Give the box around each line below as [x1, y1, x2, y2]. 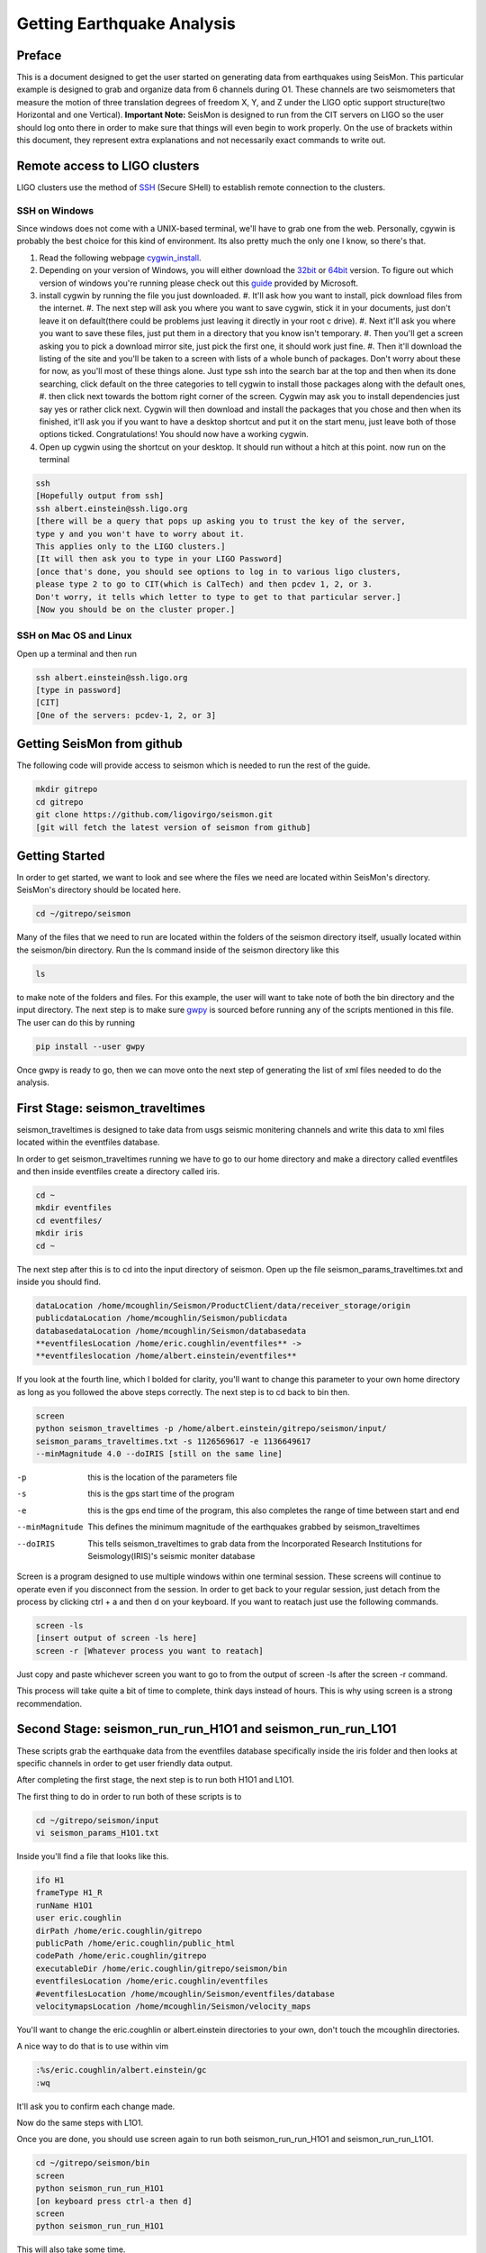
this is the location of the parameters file [87, 1472, 238, 1482]
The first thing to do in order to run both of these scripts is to [16, 1791, 242, 1801]
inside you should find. [16, 1276, 102, 1287]
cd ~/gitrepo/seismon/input [35, 1815, 159, 1825]
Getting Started [16, 848, 105, 863]
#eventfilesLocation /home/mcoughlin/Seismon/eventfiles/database [35, 1988, 335, 1999]
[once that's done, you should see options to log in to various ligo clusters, [35, 566, 401, 577]
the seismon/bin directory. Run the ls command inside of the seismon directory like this [16, 944, 339, 955]
